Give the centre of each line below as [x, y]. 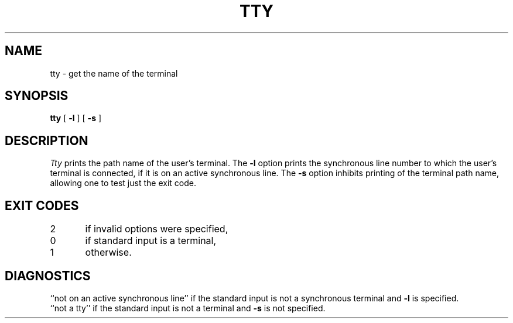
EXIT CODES [42, 205]
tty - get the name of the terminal [114, 73]
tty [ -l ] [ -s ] [76, 118]
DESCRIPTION [47, 140]
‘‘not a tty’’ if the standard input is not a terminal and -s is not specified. [188, 308]
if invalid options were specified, [157, 229]
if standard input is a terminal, [151, 241]
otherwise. [108, 252]
